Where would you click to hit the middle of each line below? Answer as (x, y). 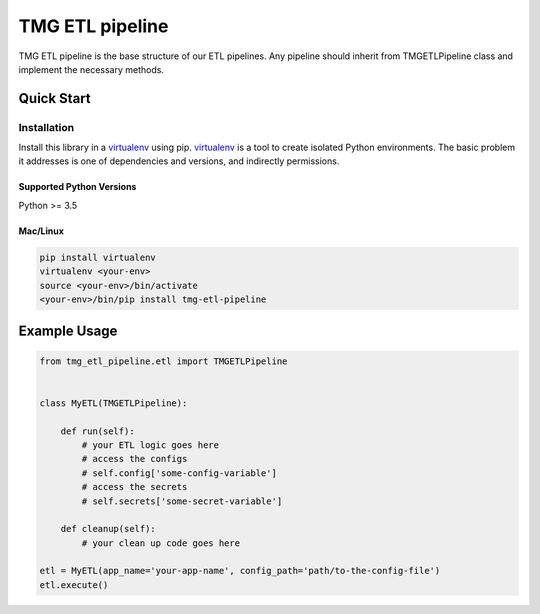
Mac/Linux (41, 231)
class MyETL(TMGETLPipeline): (113, 403)
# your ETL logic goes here (150, 444)
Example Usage (68, 331)
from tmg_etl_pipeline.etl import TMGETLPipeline (163, 361)
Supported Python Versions (77, 187)
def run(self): (97, 431)
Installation (46, 127)
